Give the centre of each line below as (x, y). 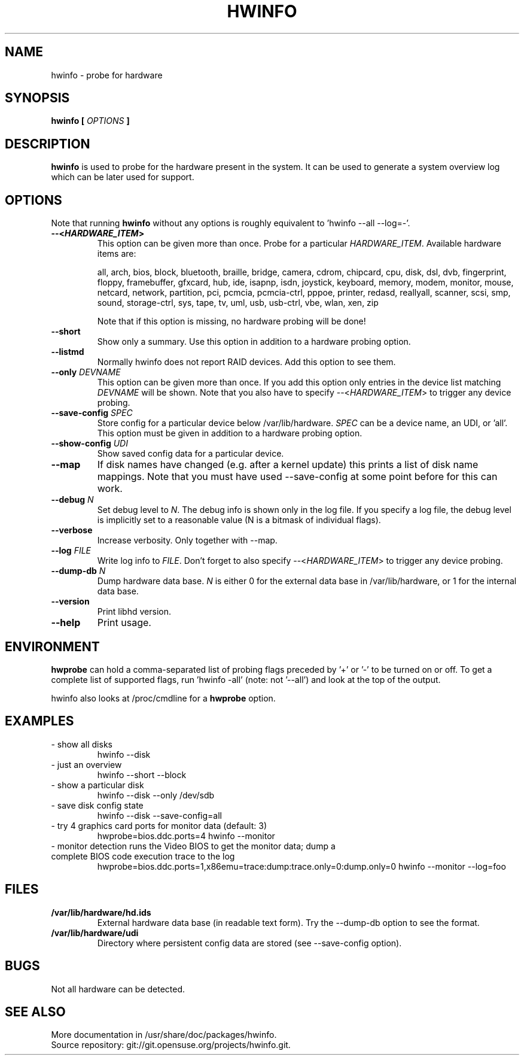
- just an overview (86, 764)
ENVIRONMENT (52, 646)
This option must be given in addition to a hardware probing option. (230, 433)
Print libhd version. (134, 612)
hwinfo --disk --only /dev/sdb (156, 795)
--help (66, 623)
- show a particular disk (98, 785)
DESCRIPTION (48, 144)
